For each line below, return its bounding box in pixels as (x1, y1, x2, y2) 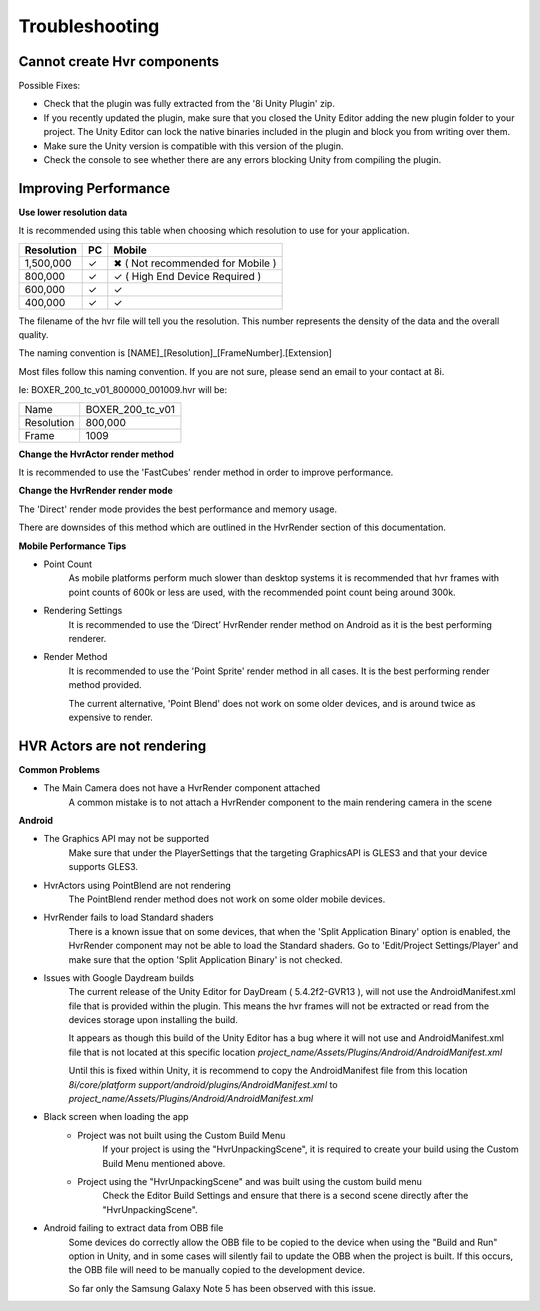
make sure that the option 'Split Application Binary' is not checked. (68, 953, 343, 965)
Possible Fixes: (18, 80, 81, 92)
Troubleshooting (18, 15, 160, 37)
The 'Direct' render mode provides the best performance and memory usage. (18, 503, 338, 515)
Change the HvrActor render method (18, 448, 175, 460)
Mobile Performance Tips (18, 540, 127, 552)
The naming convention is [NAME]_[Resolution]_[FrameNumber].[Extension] (18, 347, 332, 359)
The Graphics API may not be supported (43, 833, 210, 845)
